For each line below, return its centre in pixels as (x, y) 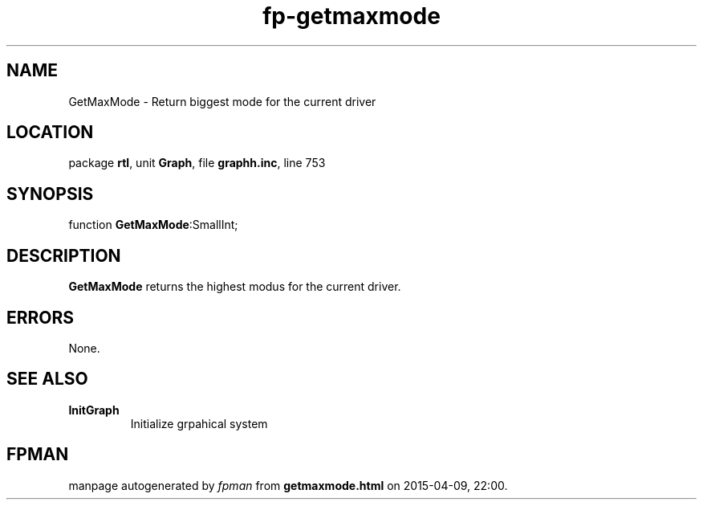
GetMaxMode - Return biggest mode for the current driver (222, 101)
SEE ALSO (47, 379)
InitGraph (94, 410)
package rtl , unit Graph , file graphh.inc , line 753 (197, 163)
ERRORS (41, 317)
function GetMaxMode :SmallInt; (153, 225)
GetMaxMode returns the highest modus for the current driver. (235, 287)
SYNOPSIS (50, 194)
